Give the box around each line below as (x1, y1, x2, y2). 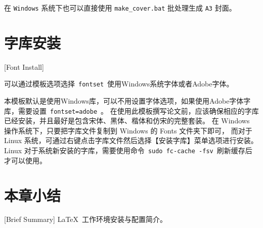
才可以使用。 (4, 155, 47, 165)
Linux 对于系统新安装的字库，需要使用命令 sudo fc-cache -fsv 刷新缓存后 (4, 145, 252, 156)
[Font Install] (4, 61, 44, 72)
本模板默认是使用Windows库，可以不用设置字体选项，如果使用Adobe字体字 (4, 96, 251, 106)
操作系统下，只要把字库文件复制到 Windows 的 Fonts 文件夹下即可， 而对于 (4, 125, 252, 135)
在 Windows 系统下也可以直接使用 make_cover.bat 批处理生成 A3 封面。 (4, 3, 236, 13)
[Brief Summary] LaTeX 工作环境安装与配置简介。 (4, 214, 167, 224)
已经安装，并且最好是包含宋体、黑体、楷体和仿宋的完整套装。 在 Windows (4, 115, 250, 126)
